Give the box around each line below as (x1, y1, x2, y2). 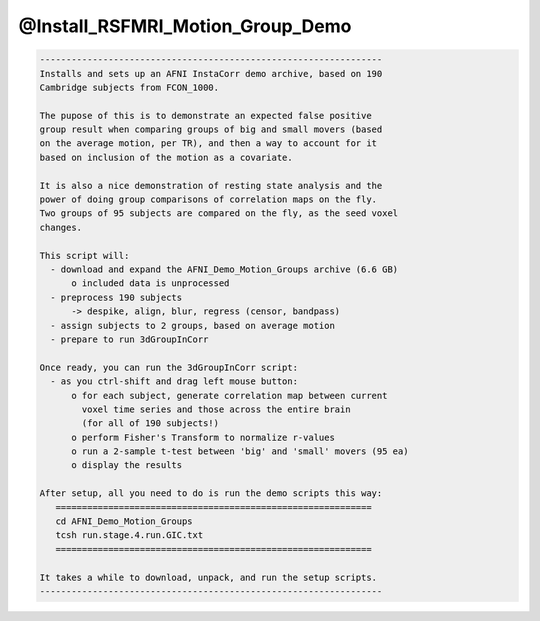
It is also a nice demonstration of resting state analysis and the (39, 180, 383, 191)
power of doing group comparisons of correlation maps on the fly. (39, 194, 378, 205)
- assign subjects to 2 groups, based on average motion (50, 320, 335, 331)
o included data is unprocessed (71, 278, 230, 289)
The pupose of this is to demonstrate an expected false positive (39, 110, 372, 121)
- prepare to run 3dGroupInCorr (50, 333, 209, 345)
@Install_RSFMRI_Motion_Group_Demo (18, 15, 352, 37)
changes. (39, 221, 83, 233)
